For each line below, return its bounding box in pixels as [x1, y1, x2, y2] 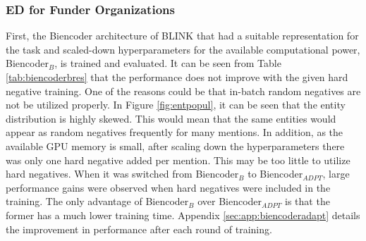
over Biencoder [197, 194, 262, 209]
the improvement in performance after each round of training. [6, 221, 272, 236]
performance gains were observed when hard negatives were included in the [6, 180, 331, 194]
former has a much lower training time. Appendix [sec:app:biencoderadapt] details [6, 207, 360, 222]
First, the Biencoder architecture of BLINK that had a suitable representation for [6, 28, 359, 43]
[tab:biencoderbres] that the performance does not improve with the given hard [6, 70, 348, 84]
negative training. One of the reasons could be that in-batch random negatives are [6, 83, 361, 98]
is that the [285, 194, 330, 209]
